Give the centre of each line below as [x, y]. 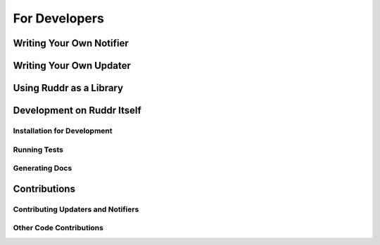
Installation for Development [63, 131]
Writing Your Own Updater [72, 66]
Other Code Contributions [58, 228]
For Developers [59, 18]
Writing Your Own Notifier [71, 43]
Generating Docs [43, 168]
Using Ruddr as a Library [68, 88]
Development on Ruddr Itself [77, 111]
